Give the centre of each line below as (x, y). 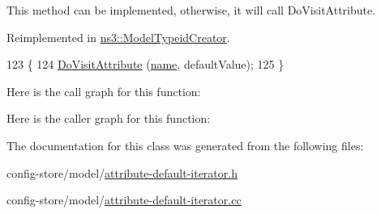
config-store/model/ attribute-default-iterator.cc (124, 200)
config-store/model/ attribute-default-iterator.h (122, 172)
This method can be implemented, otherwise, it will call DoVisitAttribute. (191, 10)
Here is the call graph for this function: (104, 91)
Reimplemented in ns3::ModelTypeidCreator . (118, 37)
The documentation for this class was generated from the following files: (185, 145)
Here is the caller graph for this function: (109, 118)
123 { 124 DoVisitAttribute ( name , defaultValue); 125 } (146, 64)
